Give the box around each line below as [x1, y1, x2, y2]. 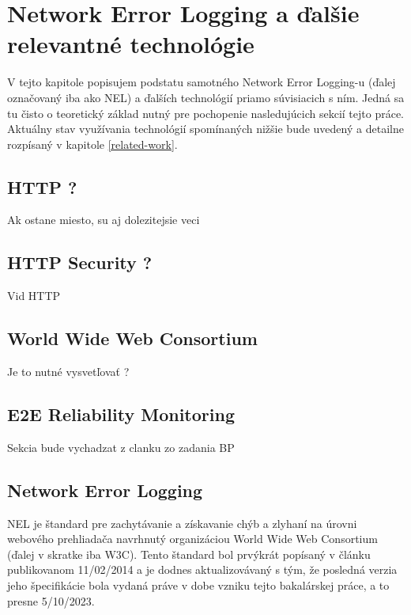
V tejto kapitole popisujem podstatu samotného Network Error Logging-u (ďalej [7, 74, 396, 90]
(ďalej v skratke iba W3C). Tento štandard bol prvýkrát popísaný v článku [7, 545, 371, 562]
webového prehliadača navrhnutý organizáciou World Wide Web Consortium [7, 530, 378, 547]
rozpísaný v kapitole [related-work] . [7, 135, 178, 152]
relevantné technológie [7, 28, 255, 60]
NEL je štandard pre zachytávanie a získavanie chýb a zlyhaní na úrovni [7, 514, 357, 531]
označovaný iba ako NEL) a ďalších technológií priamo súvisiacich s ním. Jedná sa [7, 89, 405, 105]
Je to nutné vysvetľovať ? [7, 363, 130, 380]
